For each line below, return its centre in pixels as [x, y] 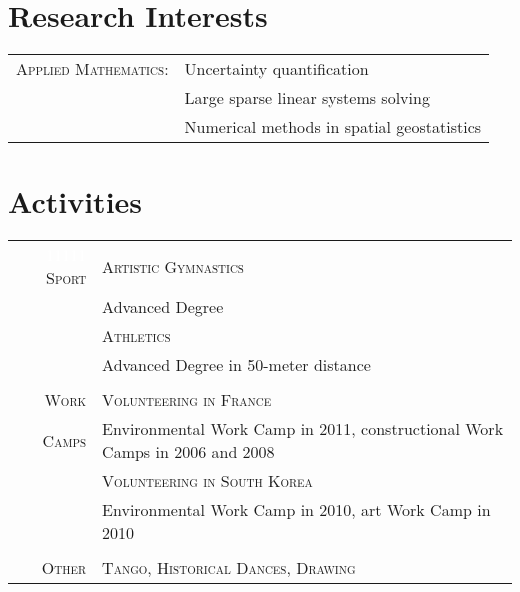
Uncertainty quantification [276, 69]
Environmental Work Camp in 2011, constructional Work [303, 429]
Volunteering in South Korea [207, 481]
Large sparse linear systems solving [307, 98]
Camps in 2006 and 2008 [188, 452]
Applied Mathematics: [92, 69]
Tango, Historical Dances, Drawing [229, 568]
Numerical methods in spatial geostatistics [333, 127]
